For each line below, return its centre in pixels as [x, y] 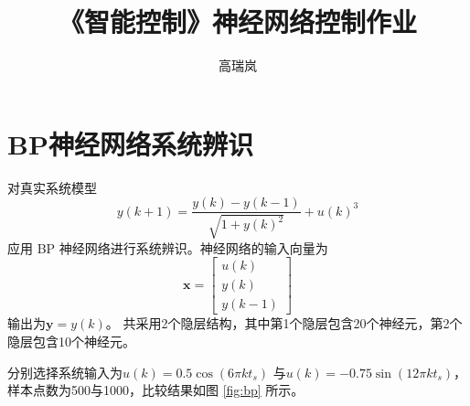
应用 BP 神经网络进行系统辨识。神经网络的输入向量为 [168, 247]
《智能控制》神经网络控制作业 [237, 21]
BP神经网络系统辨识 [130, 143]
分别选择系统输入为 [65, 372]
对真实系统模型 [52, 187]
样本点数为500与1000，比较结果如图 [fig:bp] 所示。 [156, 390]
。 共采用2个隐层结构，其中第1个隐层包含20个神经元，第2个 [284, 323]
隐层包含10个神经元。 [71, 341]
